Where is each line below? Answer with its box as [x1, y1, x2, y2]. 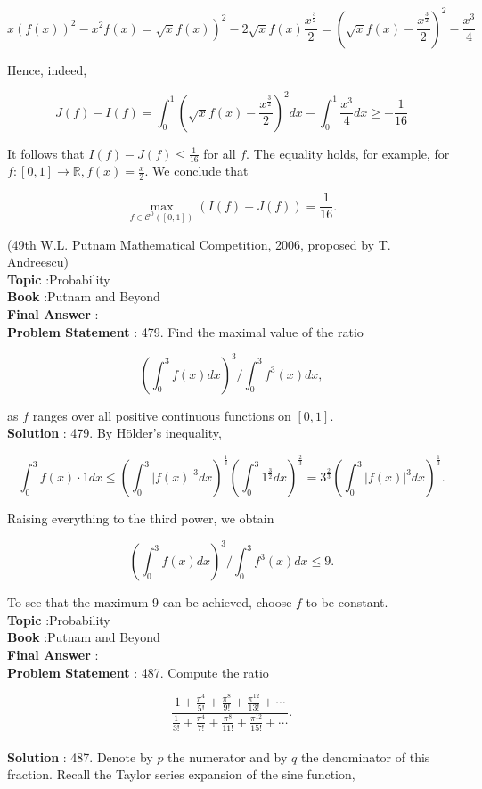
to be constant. [306, 593, 388, 612]
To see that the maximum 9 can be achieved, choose [7, 593, 292, 612]
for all [203, 144, 236, 162]
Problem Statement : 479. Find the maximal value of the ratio [7, 322, 364, 341]
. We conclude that [144, 161, 249, 180]
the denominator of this [300, 747, 430, 766]
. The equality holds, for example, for [246, 144, 450, 162]
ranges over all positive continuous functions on [32, 406, 291, 424]
